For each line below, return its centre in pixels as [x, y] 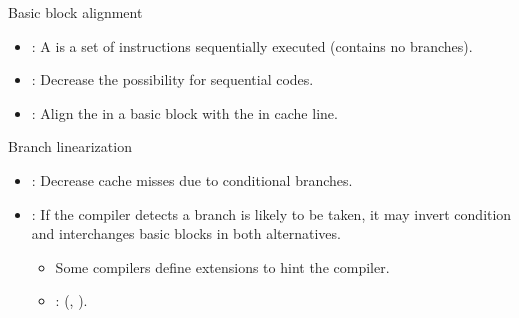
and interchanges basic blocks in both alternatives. [186, 233]
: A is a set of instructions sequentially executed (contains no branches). [252, 45]
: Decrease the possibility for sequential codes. [172, 79]
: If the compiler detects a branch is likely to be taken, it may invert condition [271, 213]
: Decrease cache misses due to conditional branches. [192, 179]
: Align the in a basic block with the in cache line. [184, 112]
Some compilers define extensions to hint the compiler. [222, 266]
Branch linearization [70, 146]
